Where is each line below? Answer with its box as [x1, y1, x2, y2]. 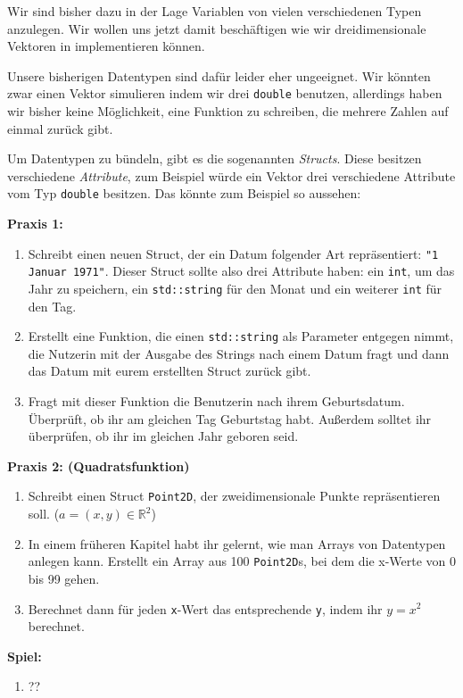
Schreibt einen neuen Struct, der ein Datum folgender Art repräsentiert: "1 [28, 244, 439, 262]
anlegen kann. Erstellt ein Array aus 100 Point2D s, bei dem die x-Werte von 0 [28, 552, 457, 570]
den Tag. [28, 296, 77, 315]
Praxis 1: [7, 214, 63, 233]
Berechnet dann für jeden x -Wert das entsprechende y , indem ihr [28, 599, 383, 618]
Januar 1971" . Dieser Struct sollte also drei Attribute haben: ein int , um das [28, 262, 455, 280]
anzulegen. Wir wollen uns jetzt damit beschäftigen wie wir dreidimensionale [7, 19, 426, 37]
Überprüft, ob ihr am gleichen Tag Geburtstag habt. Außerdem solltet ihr [28, 409, 432, 428]
